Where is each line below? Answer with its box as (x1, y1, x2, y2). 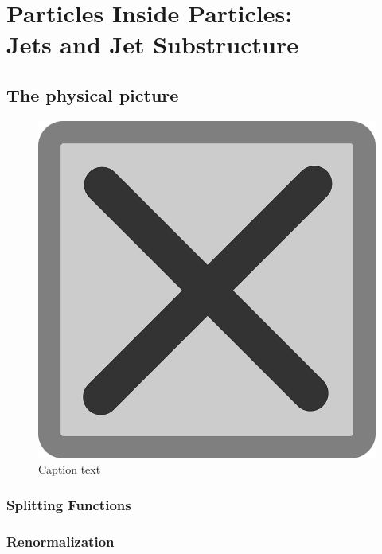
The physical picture (6, 82, 179, 107)
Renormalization (6, 531, 115, 551)
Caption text (38, 461, 101, 478)
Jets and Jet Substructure (6, 28, 298, 60)
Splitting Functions (6, 494, 131, 514)
